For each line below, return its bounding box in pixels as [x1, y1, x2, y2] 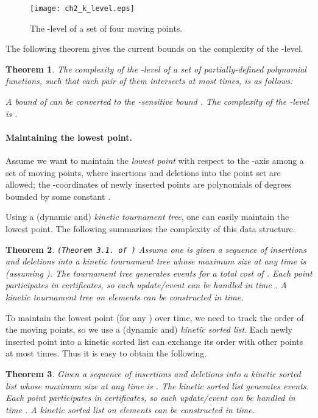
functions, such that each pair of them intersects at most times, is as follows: [5, 74, 293, 87]
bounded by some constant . [5, 190, 111, 202]
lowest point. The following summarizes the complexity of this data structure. [5, 222, 295, 235]
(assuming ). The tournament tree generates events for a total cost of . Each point [5, 266, 313, 279]
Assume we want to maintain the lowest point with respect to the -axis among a [5, 154, 304, 167]
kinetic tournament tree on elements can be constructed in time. [5, 291, 244, 303]
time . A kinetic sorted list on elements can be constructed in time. [5, 403, 255, 416]
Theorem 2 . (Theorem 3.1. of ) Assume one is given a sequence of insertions [5, 243, 306, 255]
